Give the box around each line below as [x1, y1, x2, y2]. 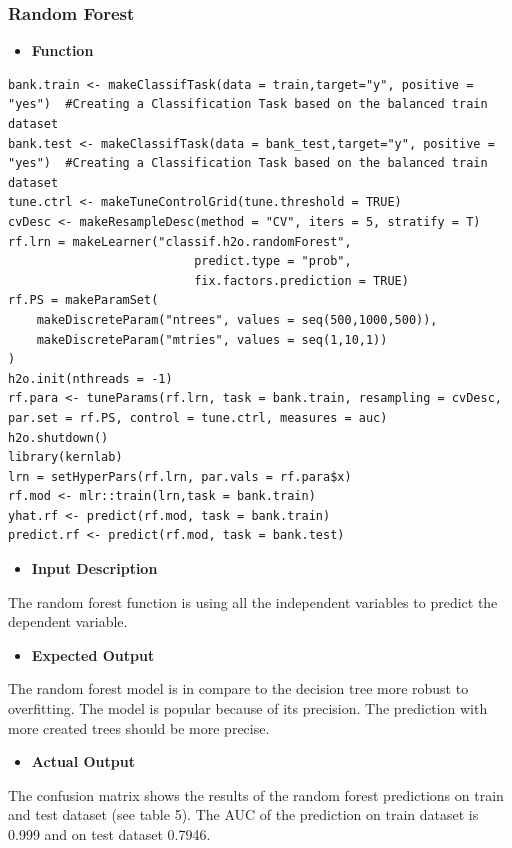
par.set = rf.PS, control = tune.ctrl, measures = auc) [8, 410, 388, 425]
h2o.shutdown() [8, 430, 109, 445]
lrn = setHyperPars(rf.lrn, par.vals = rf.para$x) [8, 469, 352, 484]
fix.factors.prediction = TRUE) [194, 273, 409, 288]
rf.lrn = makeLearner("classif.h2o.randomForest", [8, 234, 352, 249]
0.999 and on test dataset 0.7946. [8, 824, 211, 844]
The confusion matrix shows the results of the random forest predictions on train [8, 784, 504, 805]
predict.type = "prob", [194, 254, 352, 269]
